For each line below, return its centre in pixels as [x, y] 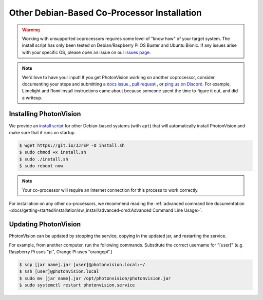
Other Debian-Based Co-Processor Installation [105, 13]
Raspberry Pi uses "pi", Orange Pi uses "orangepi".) [61, 252]
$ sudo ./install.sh [44, 159]
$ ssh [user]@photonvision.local [59, 271]
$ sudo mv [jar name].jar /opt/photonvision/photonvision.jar [95, 278]
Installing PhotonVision [45, 114]
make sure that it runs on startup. [42, 132]
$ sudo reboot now [41, 166]
